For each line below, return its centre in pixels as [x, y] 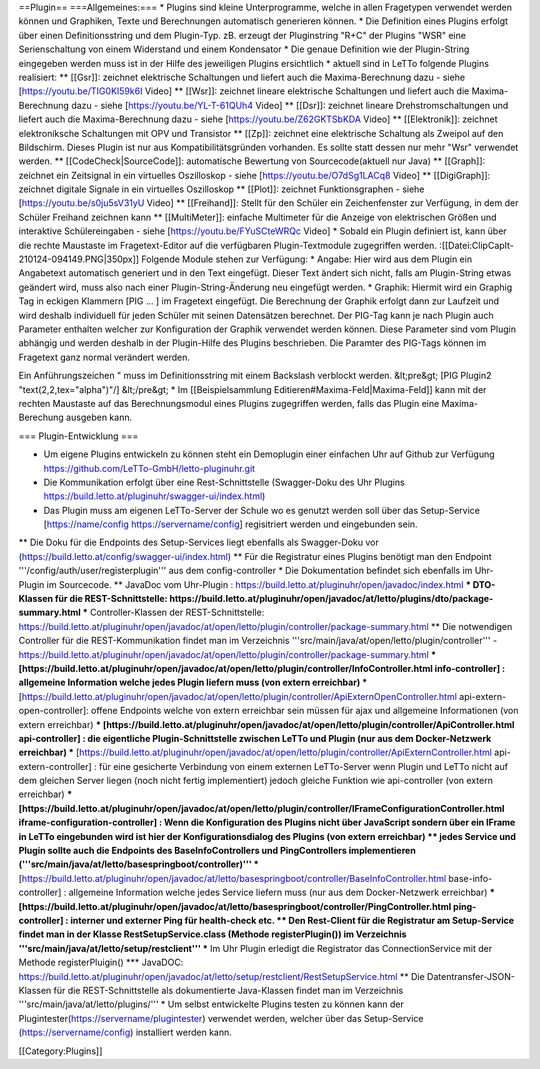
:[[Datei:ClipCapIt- [476, 245]
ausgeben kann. [99, 417]
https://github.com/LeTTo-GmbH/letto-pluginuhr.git [149, 468]
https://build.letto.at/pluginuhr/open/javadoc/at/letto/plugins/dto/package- [331, 599]
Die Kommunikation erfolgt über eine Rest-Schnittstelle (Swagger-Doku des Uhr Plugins [224, 482]
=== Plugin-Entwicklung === [78, 436]
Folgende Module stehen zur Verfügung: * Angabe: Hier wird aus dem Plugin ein [307, 259]
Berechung [41, 417]
